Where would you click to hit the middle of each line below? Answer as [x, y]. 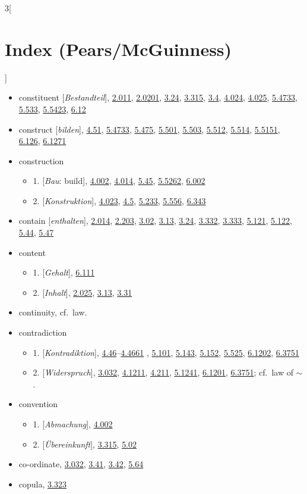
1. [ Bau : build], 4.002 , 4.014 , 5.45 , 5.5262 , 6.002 [119, 181]
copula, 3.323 [42, 484]
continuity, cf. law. [53, 312]
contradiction [43, 332]
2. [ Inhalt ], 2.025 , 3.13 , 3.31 [83, 292]
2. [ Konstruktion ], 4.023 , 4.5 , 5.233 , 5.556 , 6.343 [119, 200]
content [32, 252]
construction [41, 160]
